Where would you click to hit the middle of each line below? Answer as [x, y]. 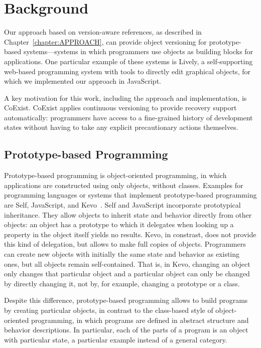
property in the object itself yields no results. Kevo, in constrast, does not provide [130, 234]
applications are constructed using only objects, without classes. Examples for [124, 185]
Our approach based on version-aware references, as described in [103, 32]
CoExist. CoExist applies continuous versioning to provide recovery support [120, 108]
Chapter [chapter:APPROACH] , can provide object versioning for [105, 41]
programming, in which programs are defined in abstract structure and [140, 320]
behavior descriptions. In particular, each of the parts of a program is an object [126, 330]
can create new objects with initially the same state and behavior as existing [122, 254]
